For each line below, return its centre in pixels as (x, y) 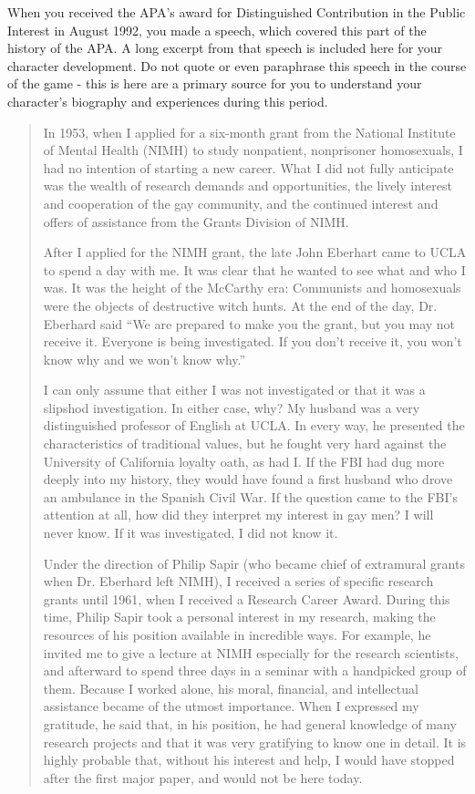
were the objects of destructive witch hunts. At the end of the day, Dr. (240, 305)
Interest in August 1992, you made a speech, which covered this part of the (217, 30)
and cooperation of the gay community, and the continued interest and (241, 203)
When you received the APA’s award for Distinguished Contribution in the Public (237, 12)
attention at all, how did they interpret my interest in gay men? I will (238, 515)
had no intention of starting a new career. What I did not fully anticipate (248, 167)
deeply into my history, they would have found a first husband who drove (248, 479)
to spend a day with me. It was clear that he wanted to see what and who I (254, 269)
